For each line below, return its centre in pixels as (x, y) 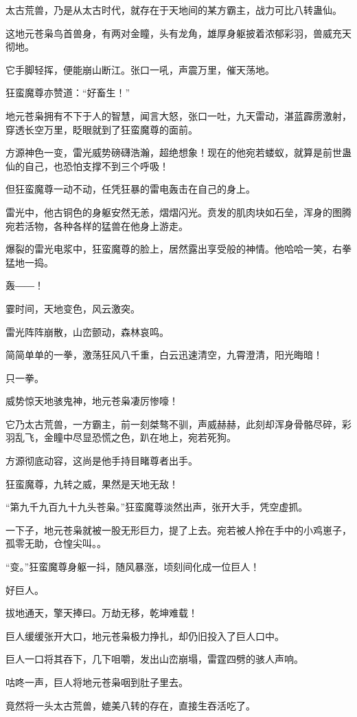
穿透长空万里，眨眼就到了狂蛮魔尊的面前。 (102, 129)
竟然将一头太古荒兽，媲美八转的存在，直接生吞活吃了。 (130, 705)
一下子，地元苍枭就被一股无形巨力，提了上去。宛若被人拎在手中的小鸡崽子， (178, 529)
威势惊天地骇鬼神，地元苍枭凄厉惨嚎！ (92, 401)
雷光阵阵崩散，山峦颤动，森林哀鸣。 (87, 331)
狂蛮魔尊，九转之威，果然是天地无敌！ (92, 483)
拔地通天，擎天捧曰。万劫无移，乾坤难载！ (102, 613)
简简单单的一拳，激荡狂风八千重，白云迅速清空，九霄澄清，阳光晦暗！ (164, 355)
